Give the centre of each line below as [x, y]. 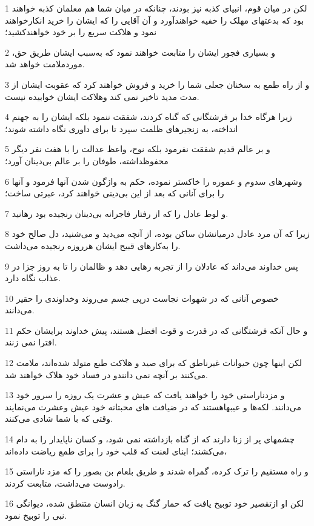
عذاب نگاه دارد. [33, 278]
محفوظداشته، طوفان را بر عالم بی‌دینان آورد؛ [87, 160]
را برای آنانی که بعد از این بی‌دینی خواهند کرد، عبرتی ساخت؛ [115, 193]
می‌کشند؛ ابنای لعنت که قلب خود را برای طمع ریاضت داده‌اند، [116, 451]
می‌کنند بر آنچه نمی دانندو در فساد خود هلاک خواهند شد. [106, 374]
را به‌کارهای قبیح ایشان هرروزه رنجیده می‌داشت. [93, 245]
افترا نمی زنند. [31, 342]
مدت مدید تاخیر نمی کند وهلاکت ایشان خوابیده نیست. [102, 96]
